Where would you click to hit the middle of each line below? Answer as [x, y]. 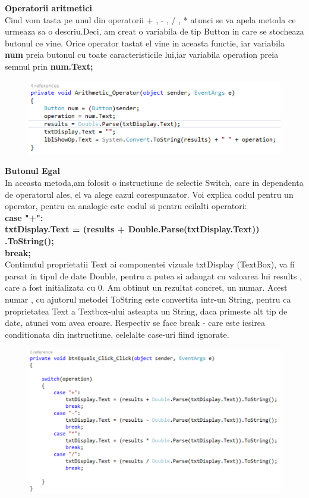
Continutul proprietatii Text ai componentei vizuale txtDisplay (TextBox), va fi [150, 264]
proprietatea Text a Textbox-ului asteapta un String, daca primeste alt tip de [146, 311]
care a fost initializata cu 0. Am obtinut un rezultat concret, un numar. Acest [146, 287]
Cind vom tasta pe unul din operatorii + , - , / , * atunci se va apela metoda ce [150, 19]
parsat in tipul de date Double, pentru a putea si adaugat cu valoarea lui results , [154, 276]
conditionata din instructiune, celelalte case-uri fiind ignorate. [117, 334]
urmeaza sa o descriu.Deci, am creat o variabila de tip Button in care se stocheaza [154, 31]
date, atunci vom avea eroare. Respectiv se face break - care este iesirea [135, 323]
